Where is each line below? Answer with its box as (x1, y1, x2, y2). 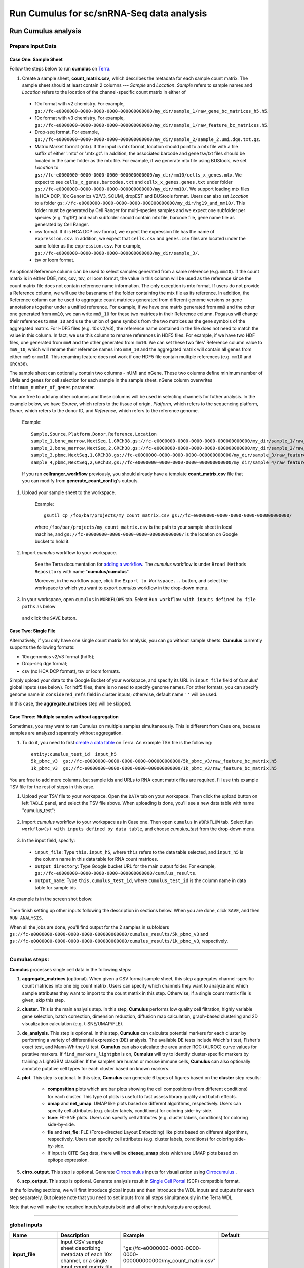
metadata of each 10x (60, 1251, 112, 1258)
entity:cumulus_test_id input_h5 (31, 751, 117, 757)
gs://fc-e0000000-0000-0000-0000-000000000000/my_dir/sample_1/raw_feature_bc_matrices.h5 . (34, 122, 269, 128)
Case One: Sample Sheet (9, 56, 63, 62)
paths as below (22, 604, 56, 610)
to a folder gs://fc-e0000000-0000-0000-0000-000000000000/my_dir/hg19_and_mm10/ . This (34, 200, 245, 206)
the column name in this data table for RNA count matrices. (34, 856, 158, 862)
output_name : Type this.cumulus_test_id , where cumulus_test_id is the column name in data (34, 877, 246, 884)
